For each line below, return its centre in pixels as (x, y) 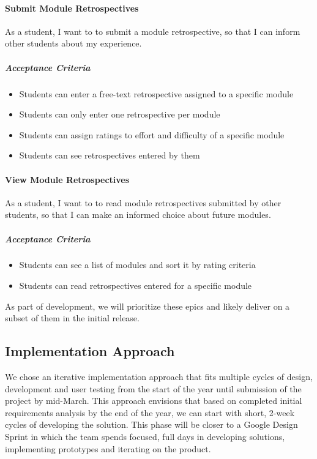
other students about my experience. (73, 43)
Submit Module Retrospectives (72, 8)
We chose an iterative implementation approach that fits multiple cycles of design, (159, 377)
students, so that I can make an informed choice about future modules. (138, 215)
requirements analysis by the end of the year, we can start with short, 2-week (150, 412)
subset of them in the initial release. (72, 318)
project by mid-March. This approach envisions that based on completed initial (154, 401)
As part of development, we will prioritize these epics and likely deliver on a (147, 306)
